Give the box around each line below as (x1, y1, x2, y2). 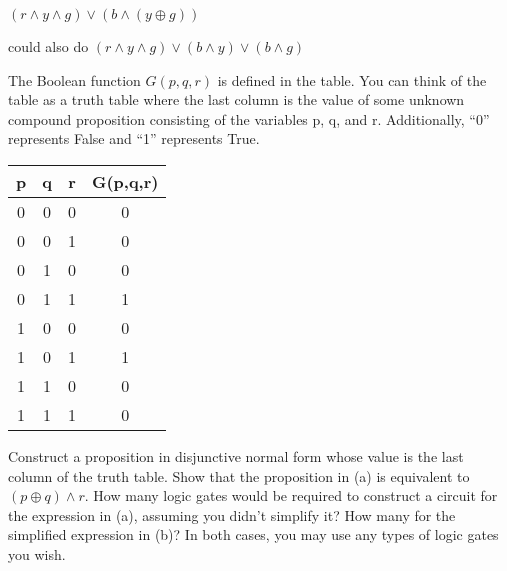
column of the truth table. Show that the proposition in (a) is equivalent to (8, 465, 470, 486)
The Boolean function (8, 69, 141, 90)
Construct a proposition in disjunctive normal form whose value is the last (8, 445, 464, 466)
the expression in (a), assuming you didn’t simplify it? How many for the (8, 504, 456, 525)
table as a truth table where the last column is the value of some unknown (8, 89, 465, 110)
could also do (8, 36, 89, 56)
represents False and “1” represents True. (8, 128, 260, 149)
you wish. (8, 543, 66, 564)
